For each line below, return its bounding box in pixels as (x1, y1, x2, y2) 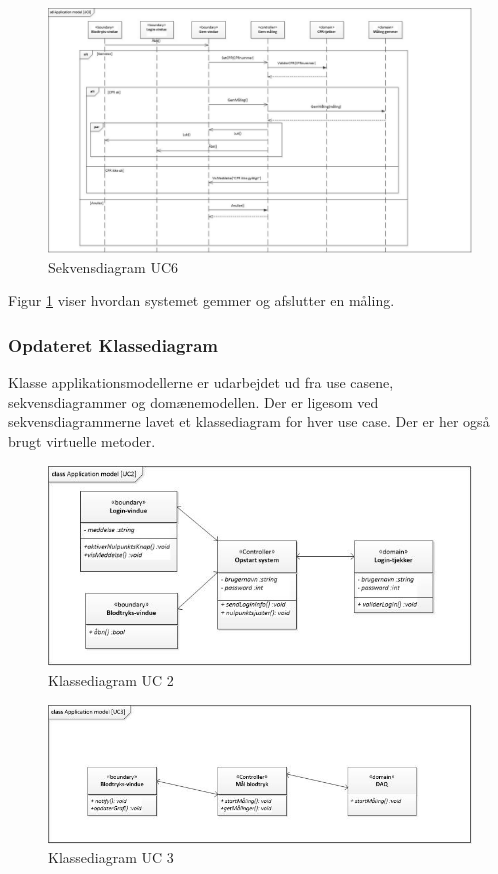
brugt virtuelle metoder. (8, 430, 156, 451)
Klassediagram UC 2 (48, 669, 174, 690)
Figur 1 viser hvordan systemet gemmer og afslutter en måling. (8, 290, 395, 311)
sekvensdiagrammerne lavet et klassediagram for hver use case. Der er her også (8, 411, 490, 432)
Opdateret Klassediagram (8, 332, 218, 357)
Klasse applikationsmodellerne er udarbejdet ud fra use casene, (8, 372, 394, 393)
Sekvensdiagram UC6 (48, 256, 179, 277)
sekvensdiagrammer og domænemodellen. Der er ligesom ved (8, 391, 379, 412)
